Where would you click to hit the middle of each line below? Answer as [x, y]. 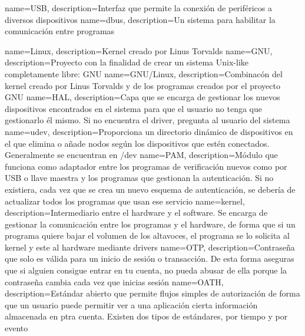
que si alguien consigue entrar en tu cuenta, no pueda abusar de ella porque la [146, 270]
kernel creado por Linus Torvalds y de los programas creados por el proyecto [142, 85]
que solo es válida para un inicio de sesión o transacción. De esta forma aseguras [150, 258]
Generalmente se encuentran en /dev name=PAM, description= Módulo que [141, 155]
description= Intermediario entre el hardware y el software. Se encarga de [136, 213]
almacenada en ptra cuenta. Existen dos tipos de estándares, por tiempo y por [146, 316]
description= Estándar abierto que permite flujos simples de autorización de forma [152, 293]
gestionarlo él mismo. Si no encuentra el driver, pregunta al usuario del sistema [147, 120]
